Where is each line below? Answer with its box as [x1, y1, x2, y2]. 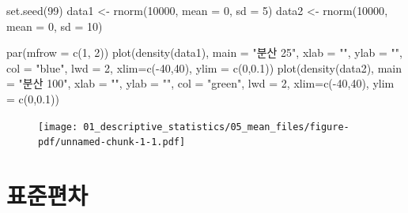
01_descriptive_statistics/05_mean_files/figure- [83, 121, 349, 133]
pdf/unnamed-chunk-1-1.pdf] [38, 136, 186, 148]
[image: [38, 121, 78, 133]
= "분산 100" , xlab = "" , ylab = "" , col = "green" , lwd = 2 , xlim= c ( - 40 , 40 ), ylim [6, 75, 395, 92]
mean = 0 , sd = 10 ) [6, 17, 103, 34]
